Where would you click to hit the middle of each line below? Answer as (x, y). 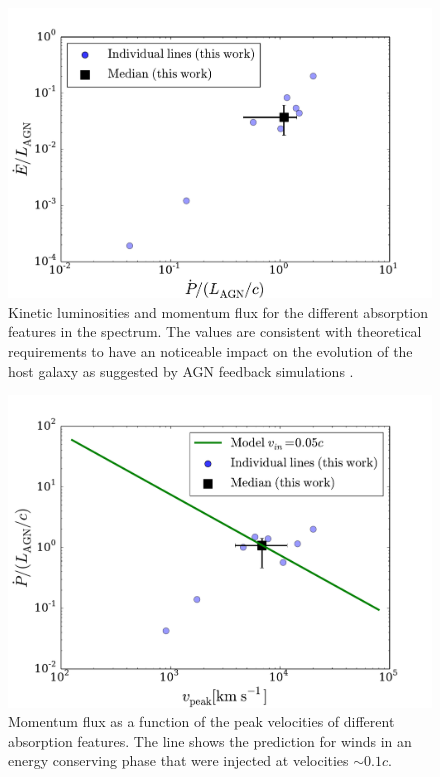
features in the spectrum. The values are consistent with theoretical (215, 331)
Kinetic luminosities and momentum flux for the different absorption (218, 311)
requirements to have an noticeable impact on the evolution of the (210, 350)
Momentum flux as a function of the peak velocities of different (201, 721)
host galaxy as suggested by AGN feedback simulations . (181, 370)
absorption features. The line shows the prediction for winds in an (210, 740)
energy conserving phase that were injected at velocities (178, 760)
